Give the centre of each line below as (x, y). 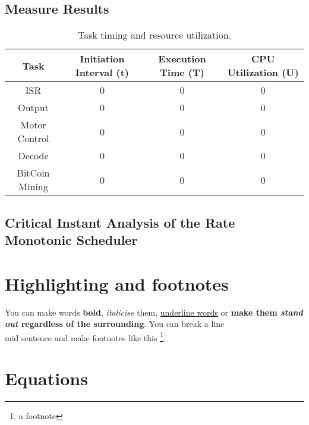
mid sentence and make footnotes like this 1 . (85, 336)
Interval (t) (102, 73)
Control (33, 138)
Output (33, 108)
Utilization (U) (263, 73)
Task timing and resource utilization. (154, 35)
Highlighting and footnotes (117, 283)
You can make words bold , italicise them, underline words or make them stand (154, 312)
